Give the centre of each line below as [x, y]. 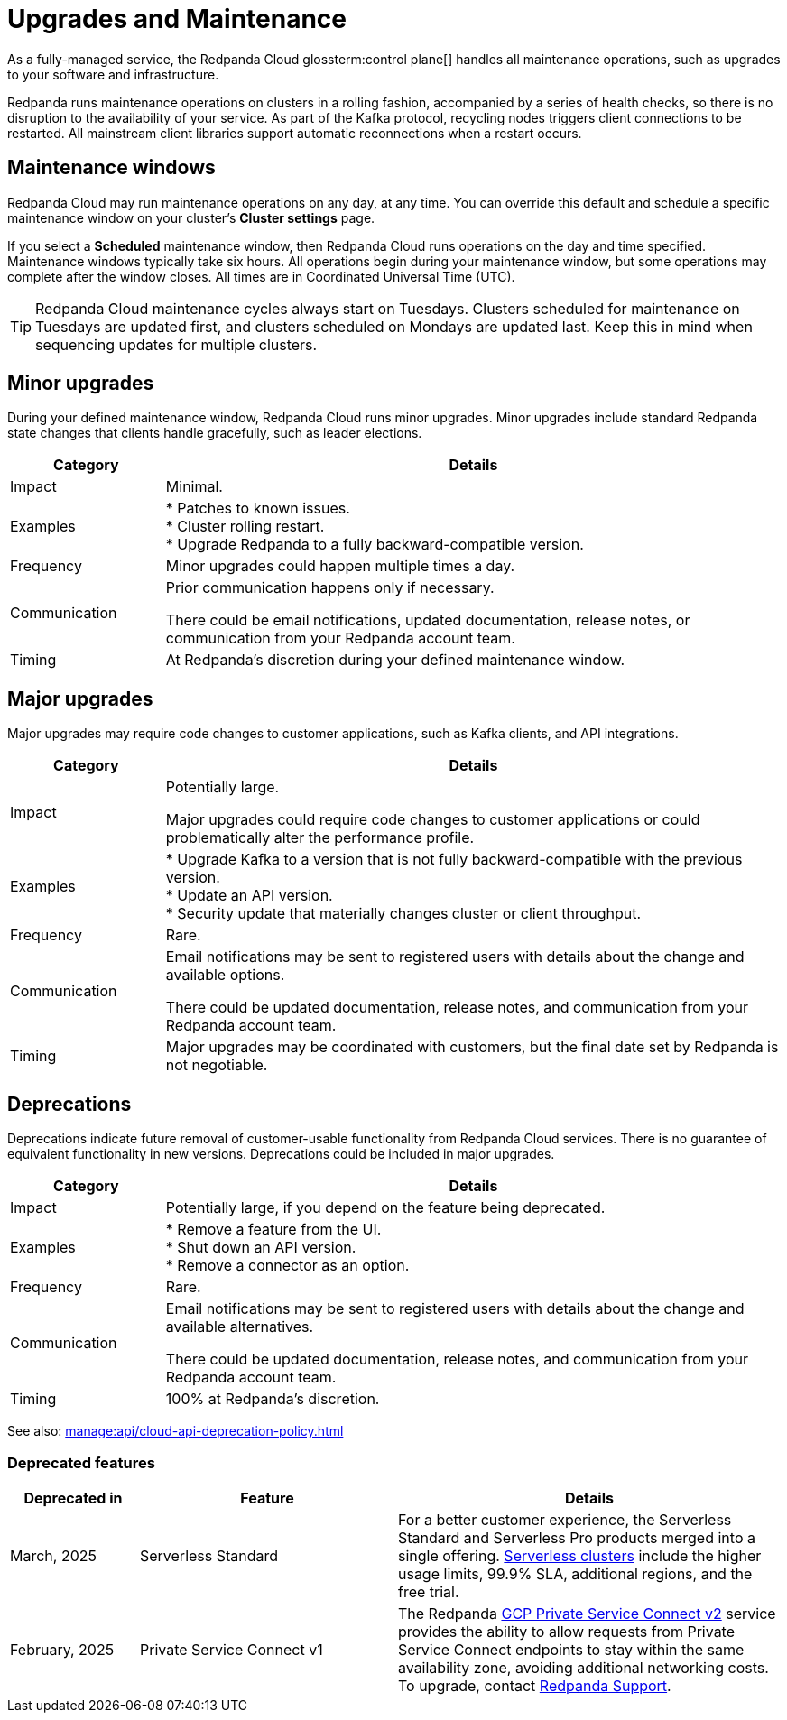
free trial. [428, 1591]
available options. [225, 975]
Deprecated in [73, 1498]
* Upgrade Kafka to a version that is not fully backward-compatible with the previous [454, 860]
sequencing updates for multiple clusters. [176, 344]
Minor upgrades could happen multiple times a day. [340, 566]
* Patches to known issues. [258, 509]
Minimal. [194, 487]
